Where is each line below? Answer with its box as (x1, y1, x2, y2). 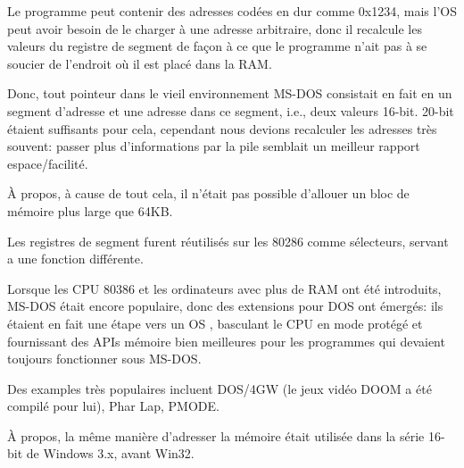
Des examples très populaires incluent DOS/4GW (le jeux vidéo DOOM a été (7, 379, 432, 397)
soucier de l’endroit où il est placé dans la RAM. (7, 54, 272, 72)
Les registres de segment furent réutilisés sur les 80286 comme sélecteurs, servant (7, 231, 449, 250)
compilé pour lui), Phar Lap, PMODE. (7, 397, 220, 415)
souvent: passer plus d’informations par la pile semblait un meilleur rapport (7, 137, 420, 155)
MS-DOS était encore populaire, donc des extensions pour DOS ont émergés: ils (7, 297, 443, 315)
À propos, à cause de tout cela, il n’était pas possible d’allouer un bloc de (7, 184, 410, 203)
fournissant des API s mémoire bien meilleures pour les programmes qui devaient (7, 331, 445, 350)
